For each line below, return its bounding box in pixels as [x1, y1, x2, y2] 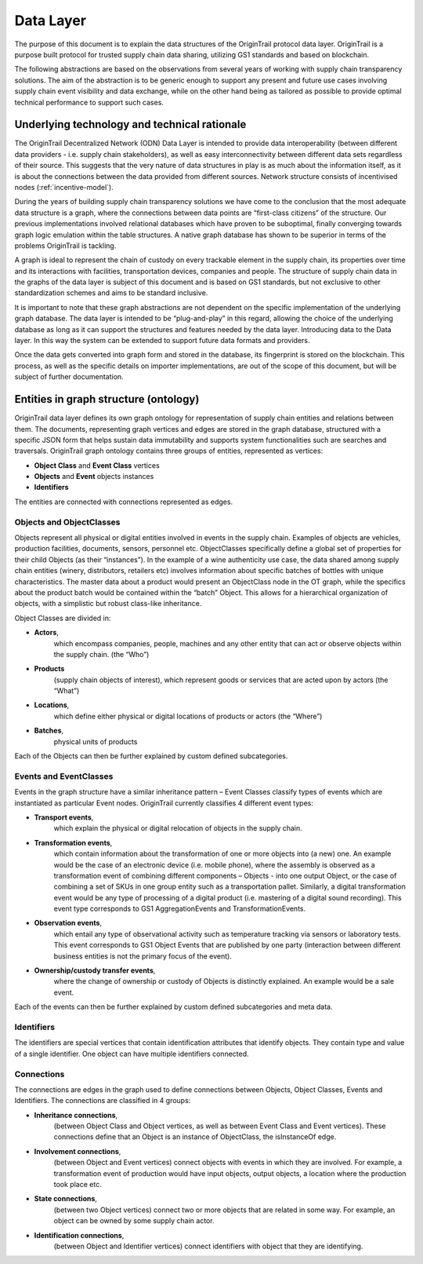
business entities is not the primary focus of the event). [53, 951, 233, 961]
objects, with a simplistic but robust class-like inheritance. [14, 599, 202, 608]
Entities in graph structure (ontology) [14, 393, 200, 406]
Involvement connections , [34, 1146, 121, 1156]
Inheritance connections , [34, 1110, 118, 1120]
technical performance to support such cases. [14, 97, 164, 107]
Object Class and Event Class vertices [34, 460, 160, 470]
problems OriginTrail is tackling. [14, 240, 117, 250]
